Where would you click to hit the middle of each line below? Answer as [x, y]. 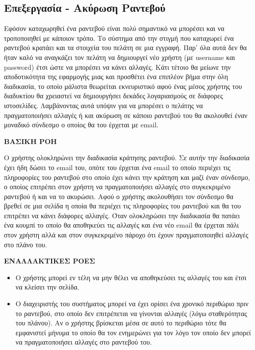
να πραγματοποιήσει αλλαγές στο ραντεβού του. [84, 342]
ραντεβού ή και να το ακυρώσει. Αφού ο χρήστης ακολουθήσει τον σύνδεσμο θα [119, 196]
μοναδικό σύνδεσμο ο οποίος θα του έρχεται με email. [81, 125]
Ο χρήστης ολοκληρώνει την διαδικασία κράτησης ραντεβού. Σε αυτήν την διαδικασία [127, 158]
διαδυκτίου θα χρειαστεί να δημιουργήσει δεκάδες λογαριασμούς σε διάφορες [113, 96]
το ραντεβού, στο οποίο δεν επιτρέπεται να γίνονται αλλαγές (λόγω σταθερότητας [131, 313]
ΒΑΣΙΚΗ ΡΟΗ [30, 141]
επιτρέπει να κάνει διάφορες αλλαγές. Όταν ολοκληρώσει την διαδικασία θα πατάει [122, 215]
